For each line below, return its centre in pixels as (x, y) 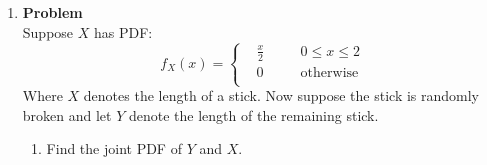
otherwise (329, 72)
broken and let (67, 114)
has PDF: (123, 31)
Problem (52, 12)
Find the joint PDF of (114, 148)
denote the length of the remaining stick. (253, 114)
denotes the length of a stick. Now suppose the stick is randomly (281, 95)
